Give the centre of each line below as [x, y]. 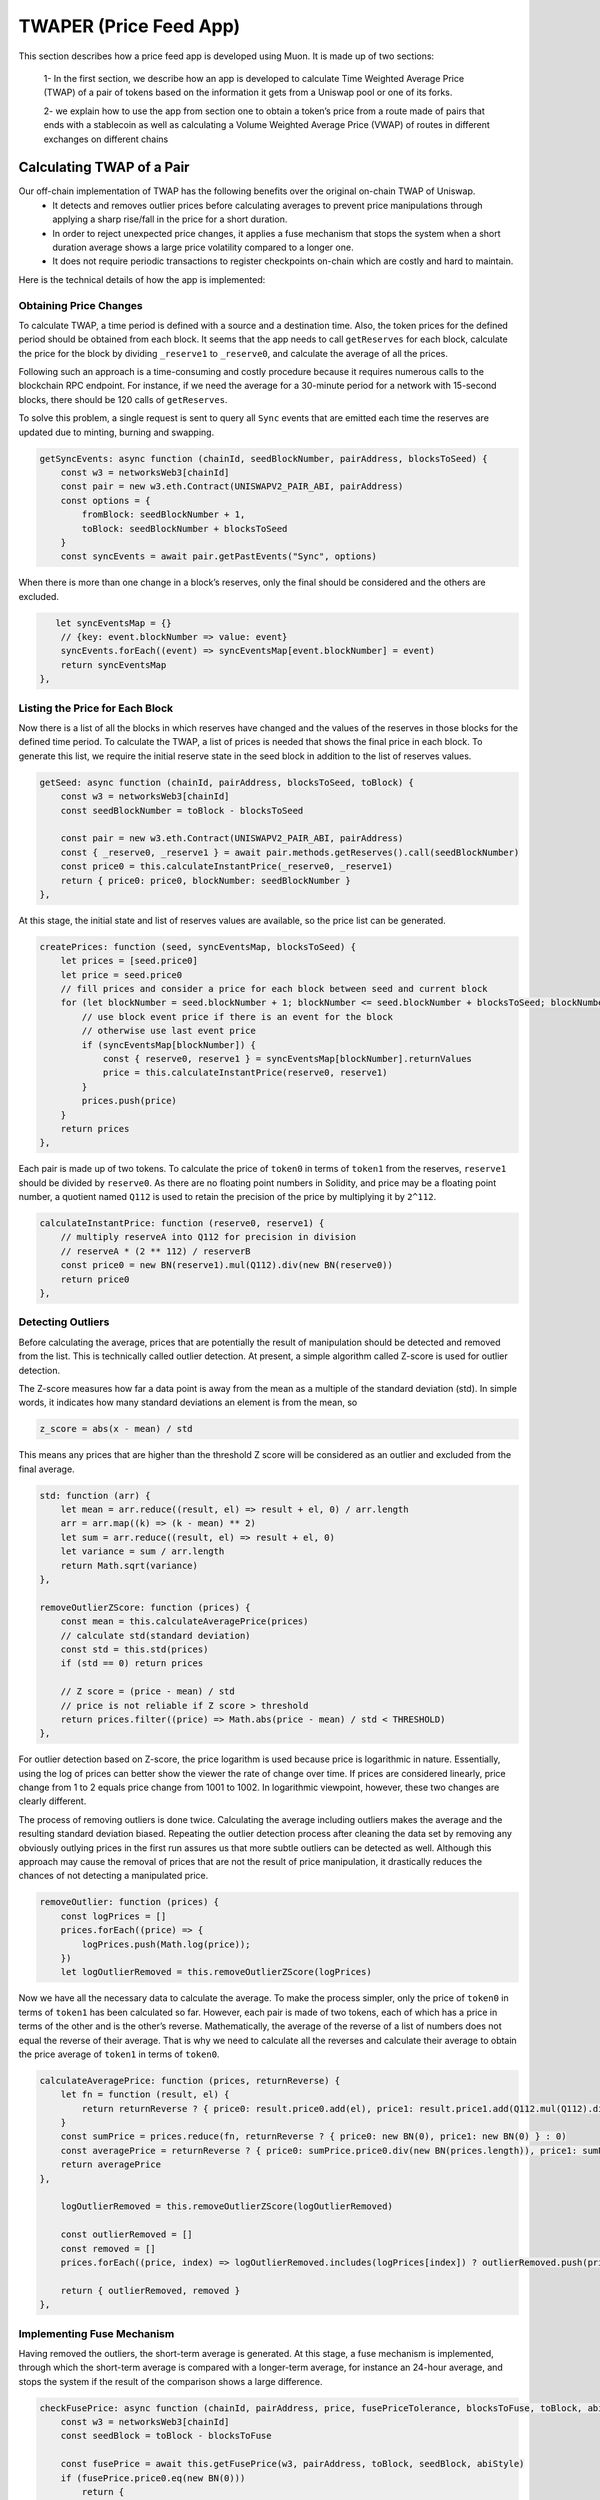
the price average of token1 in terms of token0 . [119, 2054]
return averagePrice [111, 2164]
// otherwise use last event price [169, 1031]
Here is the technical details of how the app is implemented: [142, 279]
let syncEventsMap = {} [113, 623]
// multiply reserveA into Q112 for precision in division [208, 1237]
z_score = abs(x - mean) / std [116, 1429]
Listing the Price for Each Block [96, 708]
